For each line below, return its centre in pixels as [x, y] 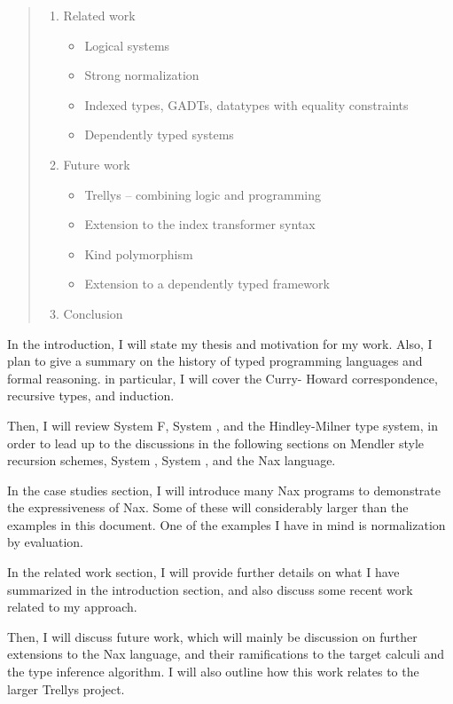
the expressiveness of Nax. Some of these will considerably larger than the [208, 507]
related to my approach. [72, 607]
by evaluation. [45, 542]
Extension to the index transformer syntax [200, 224]
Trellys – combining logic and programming [203, 194]
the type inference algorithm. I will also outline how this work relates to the [213, 672]
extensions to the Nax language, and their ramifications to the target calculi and [226, 654]
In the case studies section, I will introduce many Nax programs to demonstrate [224, 490]
